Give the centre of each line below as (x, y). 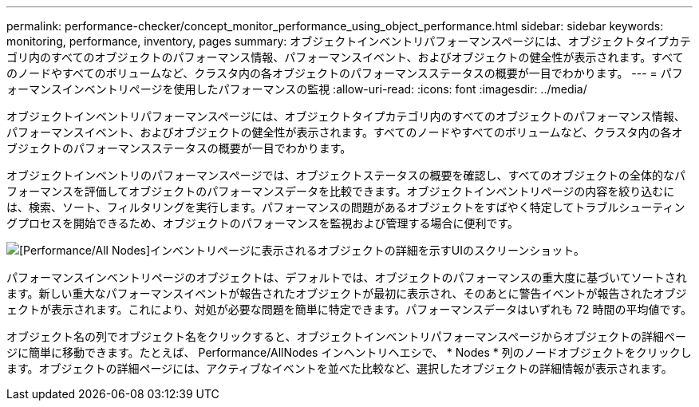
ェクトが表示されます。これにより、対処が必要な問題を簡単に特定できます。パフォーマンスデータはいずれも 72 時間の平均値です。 (349, 309)
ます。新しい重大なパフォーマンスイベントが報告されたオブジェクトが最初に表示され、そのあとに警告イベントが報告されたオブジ (347, 293)
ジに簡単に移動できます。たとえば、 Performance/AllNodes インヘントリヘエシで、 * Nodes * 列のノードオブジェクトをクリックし (349, 352)
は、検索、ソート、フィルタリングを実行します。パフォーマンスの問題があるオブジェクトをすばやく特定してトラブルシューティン (346, 207)
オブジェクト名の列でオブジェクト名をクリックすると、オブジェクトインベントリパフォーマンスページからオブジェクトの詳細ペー (346, 336)
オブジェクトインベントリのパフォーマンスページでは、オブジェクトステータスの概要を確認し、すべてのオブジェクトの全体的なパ (346, 175)
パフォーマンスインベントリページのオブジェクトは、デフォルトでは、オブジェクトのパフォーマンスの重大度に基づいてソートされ (347, 277)
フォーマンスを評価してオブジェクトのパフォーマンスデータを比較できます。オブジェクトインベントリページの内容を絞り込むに (341, 191)
